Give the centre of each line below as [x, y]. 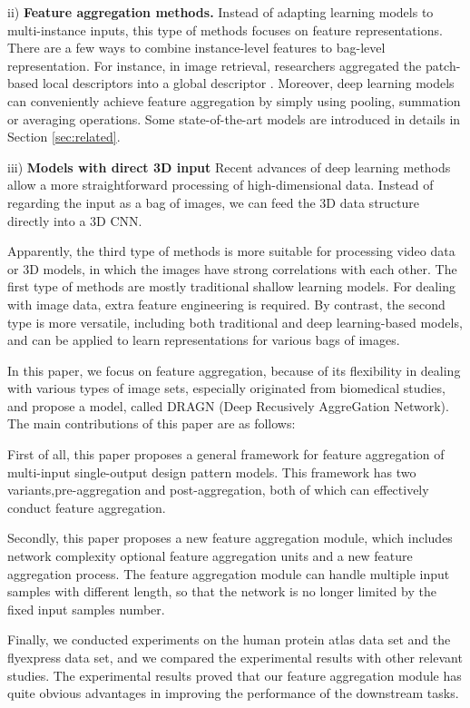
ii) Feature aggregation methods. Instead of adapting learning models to [220, 12]
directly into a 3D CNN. [75, 220]
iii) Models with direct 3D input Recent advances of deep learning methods [229, 167]
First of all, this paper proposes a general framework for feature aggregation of [226, 454]
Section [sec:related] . [64, 137]
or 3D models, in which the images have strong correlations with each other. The [232, 268]
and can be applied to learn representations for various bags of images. [204, 340]
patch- [443, 65]
